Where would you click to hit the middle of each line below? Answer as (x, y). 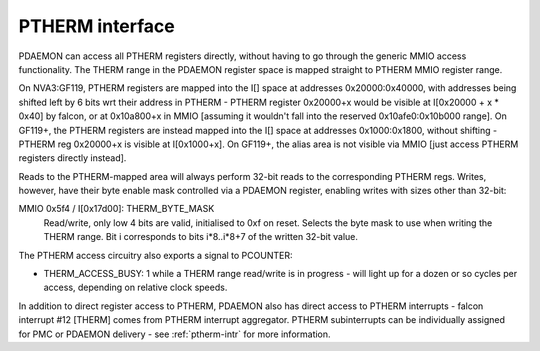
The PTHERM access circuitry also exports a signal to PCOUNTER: (155, 255)
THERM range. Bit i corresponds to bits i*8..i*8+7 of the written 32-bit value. (201, 237)
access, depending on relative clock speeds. (135, 287)
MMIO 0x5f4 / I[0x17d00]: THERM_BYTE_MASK (116, 209)
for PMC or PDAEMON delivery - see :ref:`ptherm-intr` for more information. (174, 334)
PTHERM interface (96, 26)
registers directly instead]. (72, 158)
